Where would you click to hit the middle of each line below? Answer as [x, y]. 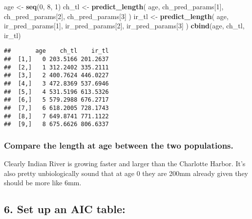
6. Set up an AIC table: [65, 209]
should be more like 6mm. [43, 183]
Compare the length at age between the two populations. [119, 145]
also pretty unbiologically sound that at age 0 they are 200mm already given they [126, 173]
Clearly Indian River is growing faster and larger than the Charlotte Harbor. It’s [125, 164]
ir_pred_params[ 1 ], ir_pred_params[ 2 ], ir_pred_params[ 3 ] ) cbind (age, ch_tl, [124, 26]
